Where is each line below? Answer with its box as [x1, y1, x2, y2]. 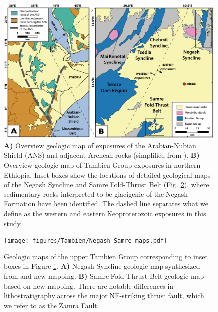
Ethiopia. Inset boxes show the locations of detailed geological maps [4, 169, 211, 180]
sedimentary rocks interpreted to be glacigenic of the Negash [4, 188, 188, 199]
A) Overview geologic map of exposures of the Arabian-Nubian [4, 140, 196, 150]
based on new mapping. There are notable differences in [4, 280, 174, 291]
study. [4, 218, 22, 228]
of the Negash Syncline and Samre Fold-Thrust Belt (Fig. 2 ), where [4, 179, 209, 189]
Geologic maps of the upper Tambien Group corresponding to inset [4, 251, 208, 261]
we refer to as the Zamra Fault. [4, 300, 99, 310]
